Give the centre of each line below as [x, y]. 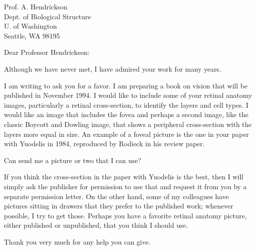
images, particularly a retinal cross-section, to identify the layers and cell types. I [126, 104]
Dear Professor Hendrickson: [47, 52]
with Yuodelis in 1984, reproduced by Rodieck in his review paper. [104, 144]
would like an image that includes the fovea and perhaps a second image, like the [126, 114]
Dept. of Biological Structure [48, 16]
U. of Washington [31, 26]
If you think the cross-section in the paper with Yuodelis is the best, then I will [124, 177]
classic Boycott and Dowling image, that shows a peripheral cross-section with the [128, 124]
